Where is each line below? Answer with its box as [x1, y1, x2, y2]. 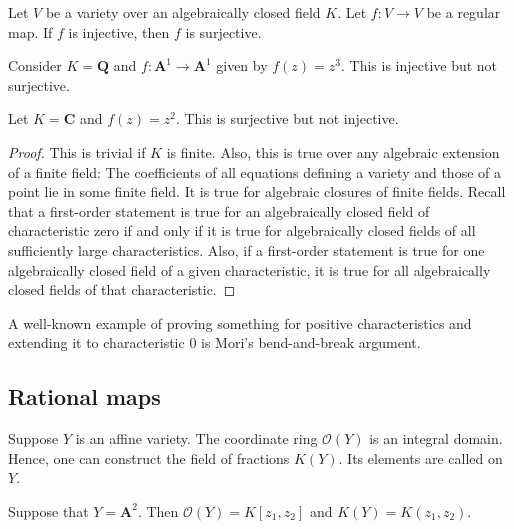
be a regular [426, 2, 501, 22]
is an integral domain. [369, 428, 503, 449]
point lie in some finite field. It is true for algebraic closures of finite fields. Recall [8, 181, 506, 202]
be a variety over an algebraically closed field [45, 2, 321, 22]
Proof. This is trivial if [8, 141, 146, 162]
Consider [8, 55, 62, 76]
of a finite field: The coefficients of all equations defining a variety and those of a [8, 161, 501, 182]
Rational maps [8, 381, 161, 412]
